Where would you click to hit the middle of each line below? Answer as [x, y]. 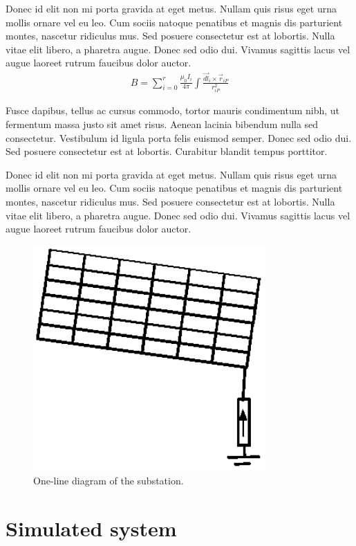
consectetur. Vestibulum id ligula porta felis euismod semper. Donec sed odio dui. [179, 137]
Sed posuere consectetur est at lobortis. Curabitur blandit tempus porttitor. [167, 151]
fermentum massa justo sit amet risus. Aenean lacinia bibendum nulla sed [162, 124]
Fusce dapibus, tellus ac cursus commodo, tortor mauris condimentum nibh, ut [173, 110]
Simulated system [91, 528]
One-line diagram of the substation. [109, 481]
